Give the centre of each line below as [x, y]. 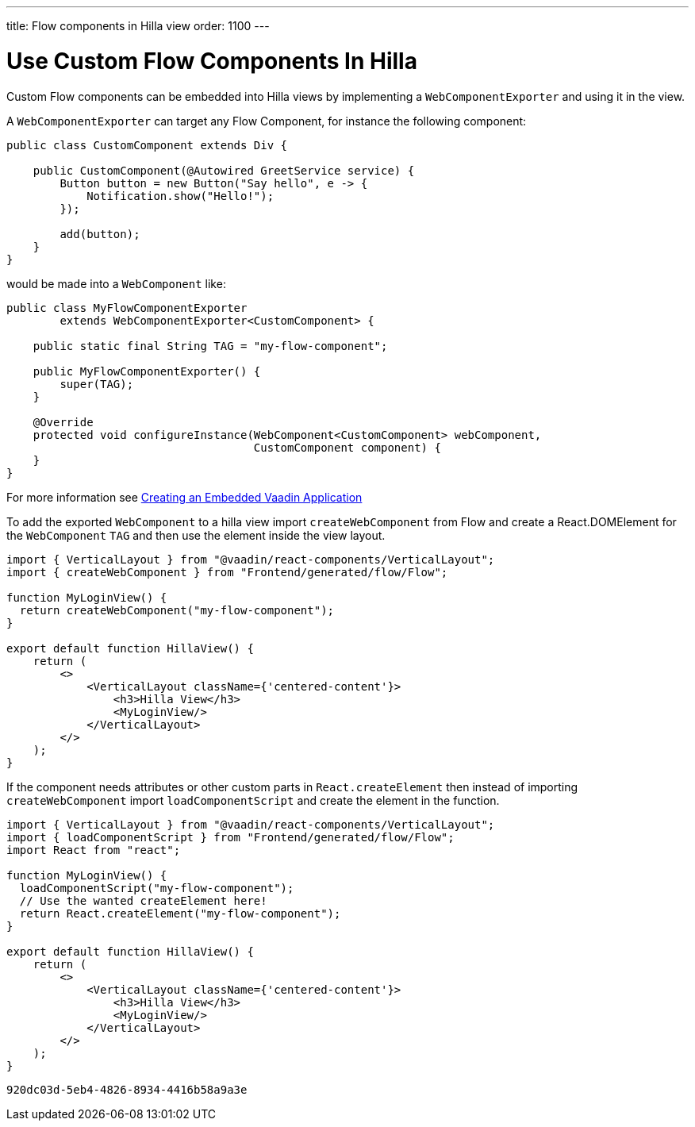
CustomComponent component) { [347, 447]
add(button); [100, 234]
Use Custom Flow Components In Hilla [212, 61]
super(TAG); [97, 384]
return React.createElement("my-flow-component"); [180, 913]
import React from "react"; [94, 850]
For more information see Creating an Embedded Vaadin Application [184, 497]
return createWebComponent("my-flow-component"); [177, 610]
